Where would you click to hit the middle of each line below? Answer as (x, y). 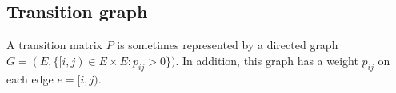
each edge (30, 78)
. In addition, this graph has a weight (267, 60)
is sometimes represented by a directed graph (228, 45)
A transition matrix (54, 45)
